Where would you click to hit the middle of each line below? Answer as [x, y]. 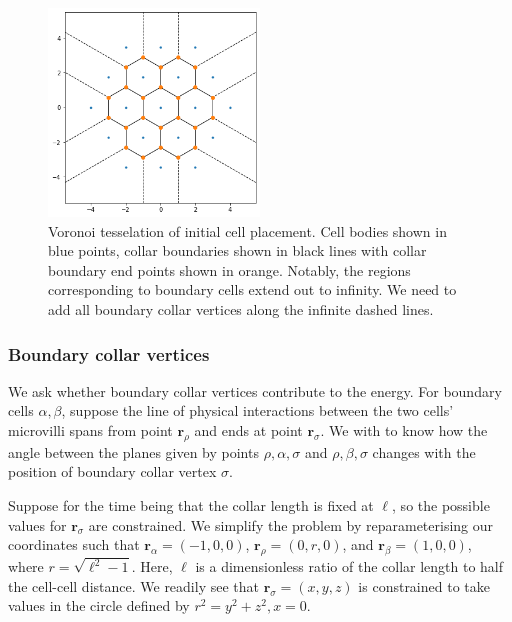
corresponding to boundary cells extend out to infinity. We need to [252, 289]
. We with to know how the [404, 430]
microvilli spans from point [90, 430]
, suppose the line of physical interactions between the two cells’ [257, 410]
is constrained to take [424, 585]
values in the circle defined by [99, 605]
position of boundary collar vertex [112, 471]
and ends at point [248, 430]
